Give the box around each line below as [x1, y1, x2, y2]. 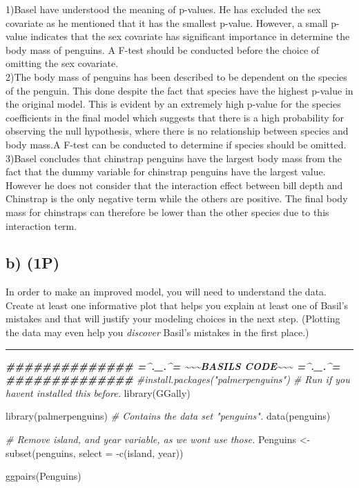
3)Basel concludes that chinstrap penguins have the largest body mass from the [6, 150, 342, 165]
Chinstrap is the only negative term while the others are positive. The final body [6, 191, 348, 206]
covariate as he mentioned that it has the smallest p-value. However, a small [6, 15, 328, 30]
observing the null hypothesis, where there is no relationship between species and [6, 124, 349, 138]
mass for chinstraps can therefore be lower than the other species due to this [6, 204, 329, 219]
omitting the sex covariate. [6, 56, 119, 70]
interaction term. [6, 218, 77, 233]
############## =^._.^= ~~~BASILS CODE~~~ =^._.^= [6, 358, 340, 373]
